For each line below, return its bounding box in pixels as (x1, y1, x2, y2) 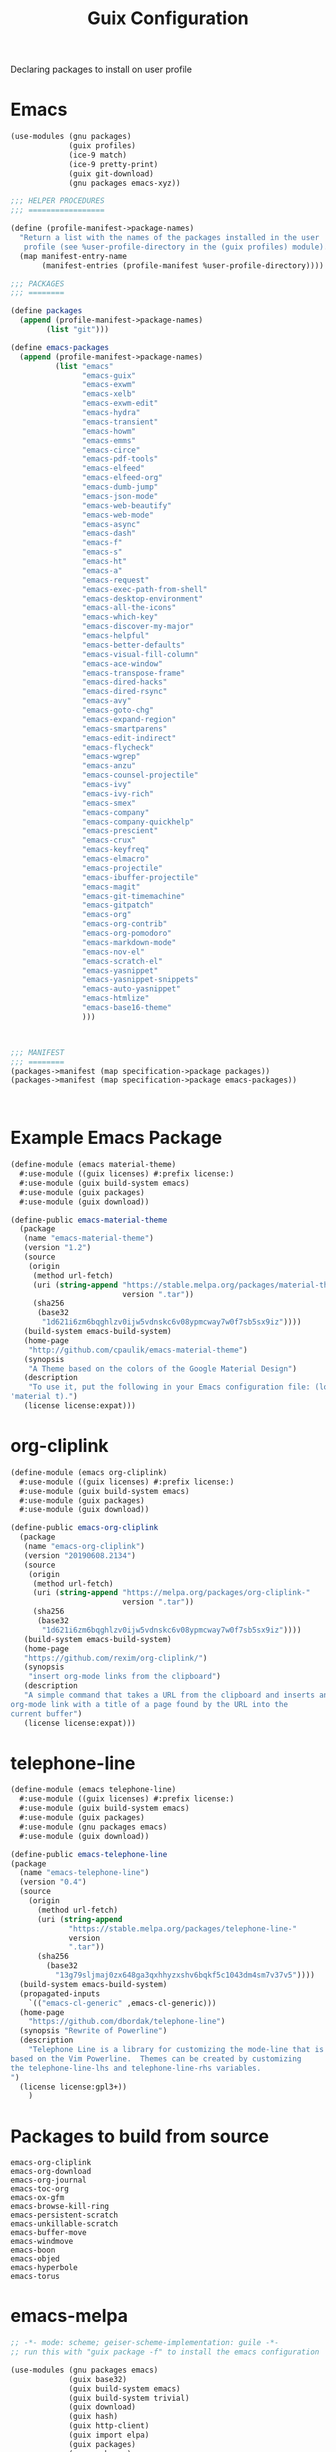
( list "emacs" (54, 361, 114, 371)
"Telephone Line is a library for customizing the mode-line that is (28, 2045, 325, 2055)
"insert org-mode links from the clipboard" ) (28, 1672, 222, 1682)
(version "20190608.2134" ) (23, 1550, 137, 1561)
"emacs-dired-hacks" (81, 677, 168, 687)
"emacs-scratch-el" (81, 956, 163, 966)
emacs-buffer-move (10, 2228, 87, 2238)
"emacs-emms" (81, 435, 137, 446)
